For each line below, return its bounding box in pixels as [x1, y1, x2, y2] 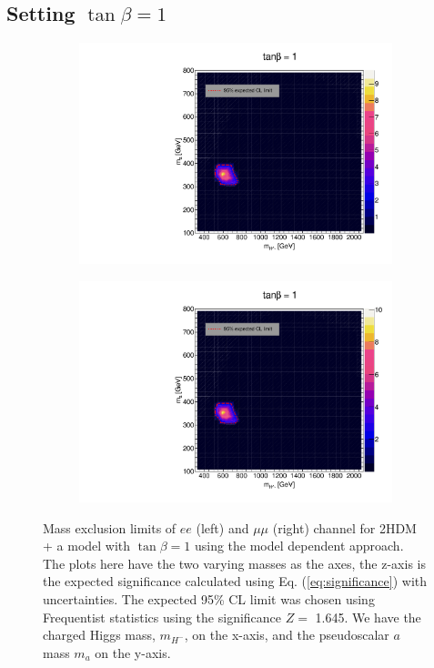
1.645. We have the [315, 607, 421, 626]
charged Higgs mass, [43, 625, 156, 644]
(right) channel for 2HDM [272, 518, 417, 537]
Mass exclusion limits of [43, 518, 177, 537]
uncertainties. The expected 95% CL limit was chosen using [43, 589, 375, 608]
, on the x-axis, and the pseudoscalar [184, 625, 389, 644]
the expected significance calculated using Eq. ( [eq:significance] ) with [43, 572, 428, 591]
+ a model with [43, 536, 131, 555]
